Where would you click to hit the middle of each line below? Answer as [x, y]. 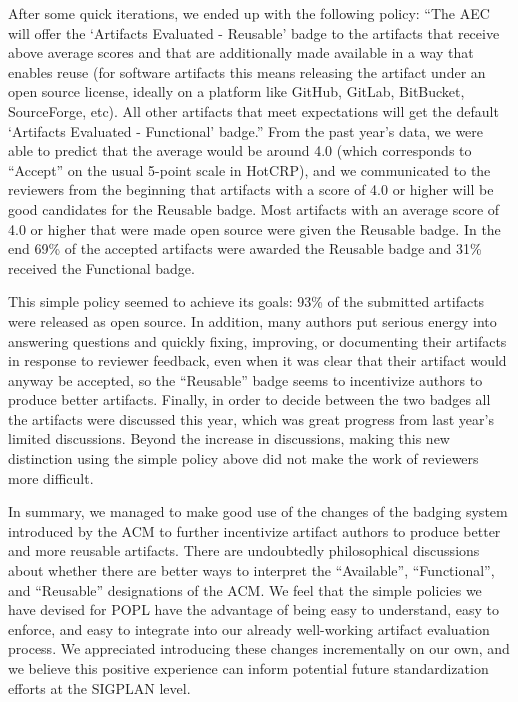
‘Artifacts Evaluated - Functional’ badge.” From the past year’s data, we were [246, 130]
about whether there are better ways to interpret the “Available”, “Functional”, [251, 570]
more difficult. [51, 477]
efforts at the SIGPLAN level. [99, 687]
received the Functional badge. [101, 267]
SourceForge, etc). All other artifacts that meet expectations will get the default [253, 110]
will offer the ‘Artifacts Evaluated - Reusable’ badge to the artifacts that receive [254, 32]
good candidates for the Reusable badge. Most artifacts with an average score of [254, 208]
